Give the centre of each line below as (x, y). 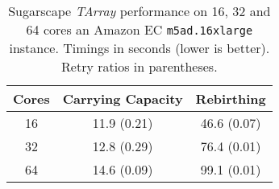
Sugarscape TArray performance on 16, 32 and (139, 11)
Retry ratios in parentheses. (139, 66)
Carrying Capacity (123, 99)
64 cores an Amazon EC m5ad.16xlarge (139, 29)
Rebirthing (231, 99)
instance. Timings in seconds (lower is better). (139, 48)
